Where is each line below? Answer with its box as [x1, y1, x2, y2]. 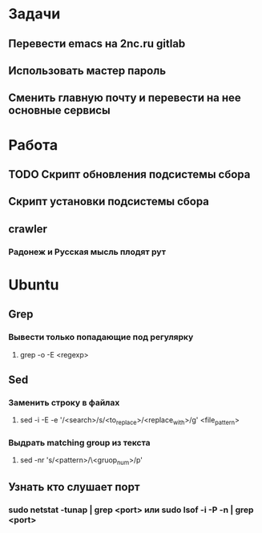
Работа [8, 135, 58, 154]
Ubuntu [8, 276, 59, 293]
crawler [8, 222, 48, 236]
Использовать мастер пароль [8, 63, 167, 77]
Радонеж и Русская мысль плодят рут [8, 246, 167, 257]
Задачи [8, 5, 61, 23]
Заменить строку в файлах [8, 397, 120, 408]
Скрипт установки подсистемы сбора [8, 195, 210, 208]
